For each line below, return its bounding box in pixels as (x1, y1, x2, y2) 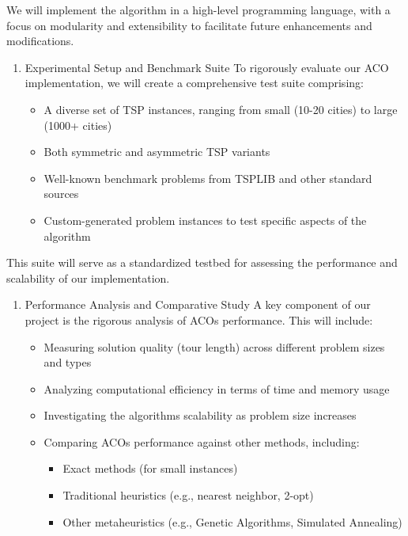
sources (43, 185, 79, 202)
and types (43, 354, 92, 371)
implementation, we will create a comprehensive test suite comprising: (25, 74, 364, 91)
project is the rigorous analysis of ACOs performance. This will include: (25, 311, 373, 328)
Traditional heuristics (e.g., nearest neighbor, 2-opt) (62, 487, 314, 504)
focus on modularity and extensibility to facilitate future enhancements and (6, 17, 372, 33)
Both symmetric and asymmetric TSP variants (43, 143, 270, 160)
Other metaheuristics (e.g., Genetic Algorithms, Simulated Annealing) (62, 513, 402, 530)
